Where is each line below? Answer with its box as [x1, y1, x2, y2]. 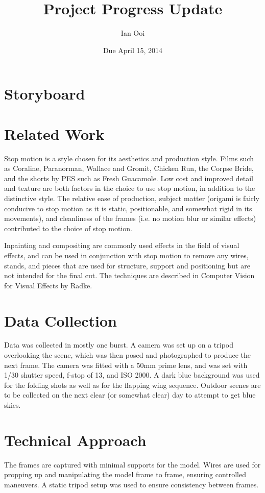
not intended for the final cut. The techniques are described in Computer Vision [4, 270, 255, 281]
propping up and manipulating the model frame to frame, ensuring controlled [4, 469, 247, 480]
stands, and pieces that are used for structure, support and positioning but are [4, 260, 250, 270]
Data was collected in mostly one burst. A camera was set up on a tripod [4, 339, 234, 350]
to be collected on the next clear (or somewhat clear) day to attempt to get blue [4, 389, 256, 400]
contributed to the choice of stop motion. [4, 223, 132, 233]
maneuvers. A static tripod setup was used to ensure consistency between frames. [4, 479, 259, 489]
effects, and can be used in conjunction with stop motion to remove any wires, [4, 250, 249, 260]
